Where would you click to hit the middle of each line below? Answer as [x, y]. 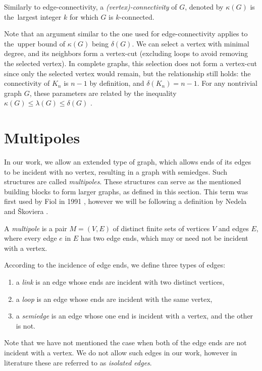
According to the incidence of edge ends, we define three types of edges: [115, 265]
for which [84, 16]
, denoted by [204, 7]
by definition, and [117, 83]
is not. [25, 325]
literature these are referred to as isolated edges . [78, 362]
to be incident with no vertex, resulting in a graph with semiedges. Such [116, 171]
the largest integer [33, 16]
